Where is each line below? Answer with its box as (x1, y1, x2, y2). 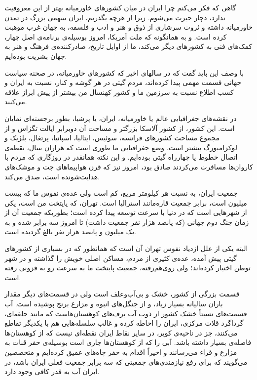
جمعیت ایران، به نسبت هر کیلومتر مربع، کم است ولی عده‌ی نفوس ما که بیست (4, 188, 238, 198)
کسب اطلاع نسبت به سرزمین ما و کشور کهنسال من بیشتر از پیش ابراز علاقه (4, 86, 234, 97)
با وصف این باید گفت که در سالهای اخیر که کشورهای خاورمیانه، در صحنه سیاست (4, 67, 244, 78)
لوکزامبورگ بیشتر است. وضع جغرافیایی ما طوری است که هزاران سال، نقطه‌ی (4, 142, 237, 152)
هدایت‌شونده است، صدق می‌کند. (4, 171, 100, 181)
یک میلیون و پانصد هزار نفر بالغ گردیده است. (4, 226, 136, 237)
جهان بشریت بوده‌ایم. (4, 50, 67, 61)
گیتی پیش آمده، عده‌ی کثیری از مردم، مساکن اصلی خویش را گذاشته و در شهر (4, 253, 237, 263)
